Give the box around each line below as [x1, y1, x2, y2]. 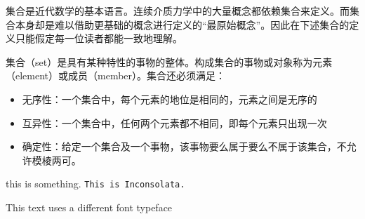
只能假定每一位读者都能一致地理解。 [15, 31, 182, 46]
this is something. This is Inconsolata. [6, 176, 185, 191]
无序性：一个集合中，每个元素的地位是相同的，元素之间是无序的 [22, 91, 317, 106]
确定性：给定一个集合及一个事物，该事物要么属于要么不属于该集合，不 [22, 139, 347, 154]
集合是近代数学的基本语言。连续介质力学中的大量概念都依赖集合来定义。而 [6, 4, 350, 18]
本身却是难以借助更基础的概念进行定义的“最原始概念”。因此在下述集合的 [15, 17, 350, 32]
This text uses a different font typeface [6, 200, 173, 214]
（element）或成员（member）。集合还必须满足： [6, 68, 226, 83]
